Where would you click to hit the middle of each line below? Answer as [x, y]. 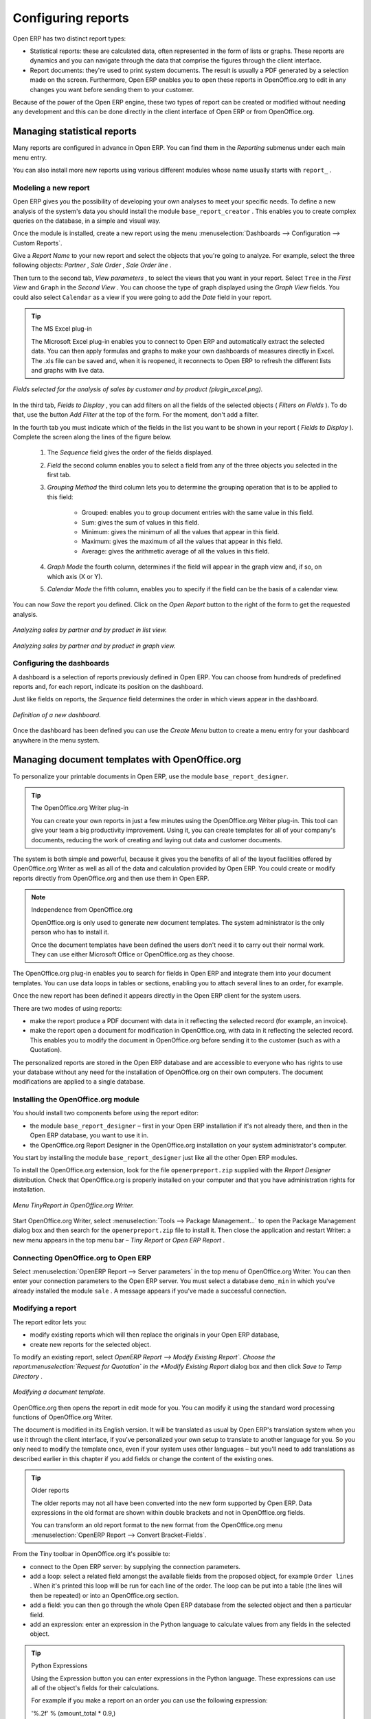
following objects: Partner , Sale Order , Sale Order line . [92, 265]
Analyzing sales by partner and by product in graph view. [94, 646]
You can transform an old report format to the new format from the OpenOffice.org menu [157, 1525]
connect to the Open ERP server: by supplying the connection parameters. [135, 1566]
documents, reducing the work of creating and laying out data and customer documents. [157, 840]
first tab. [59, 475]
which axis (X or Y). [75, 576]
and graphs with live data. [68, 370]
